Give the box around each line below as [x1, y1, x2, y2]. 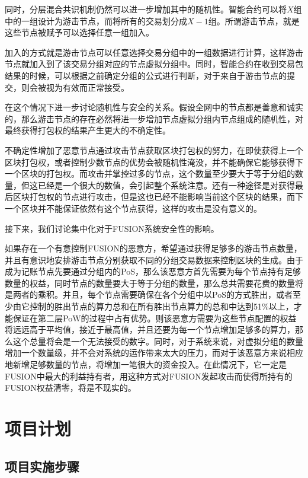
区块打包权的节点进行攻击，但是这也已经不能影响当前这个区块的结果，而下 [12, 190, 303, 203]
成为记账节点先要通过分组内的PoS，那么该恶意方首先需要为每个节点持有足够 [5, 265, 301, 278]
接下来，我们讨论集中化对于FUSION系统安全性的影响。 [5, 222, 219, 234]
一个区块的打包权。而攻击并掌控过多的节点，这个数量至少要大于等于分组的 [5, 167, 295, 180]
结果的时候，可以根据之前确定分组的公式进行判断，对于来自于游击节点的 [5, 69, 287, 81]
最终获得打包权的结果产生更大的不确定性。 [5, 124, 171, 136]
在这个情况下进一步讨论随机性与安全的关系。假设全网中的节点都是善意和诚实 [5, 101, 303, 113]
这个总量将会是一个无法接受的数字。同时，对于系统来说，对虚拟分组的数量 [12, 334, 303, 347]
